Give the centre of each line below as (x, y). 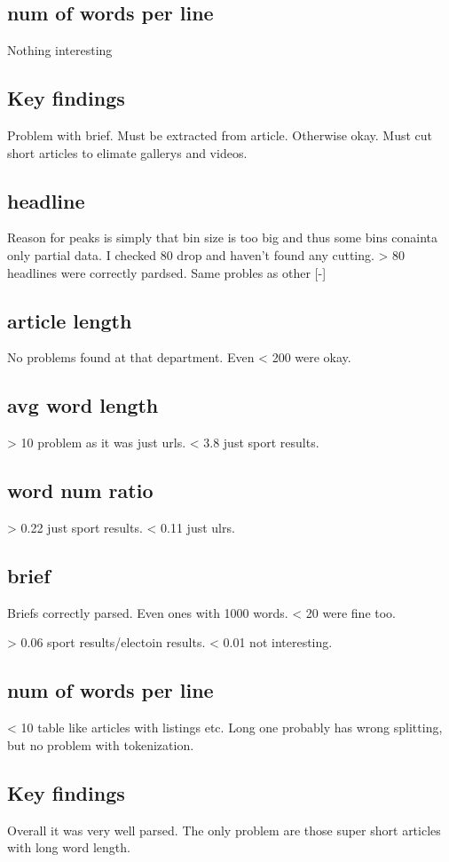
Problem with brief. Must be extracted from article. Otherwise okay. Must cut (220, 135)
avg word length (83, 405)
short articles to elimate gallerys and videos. (127, 152)
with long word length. (69, 847)
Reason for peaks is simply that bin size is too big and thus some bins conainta (223, 237)
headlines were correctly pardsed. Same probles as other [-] (167, 272)
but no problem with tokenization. (101, 744)
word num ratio (80, 490)
